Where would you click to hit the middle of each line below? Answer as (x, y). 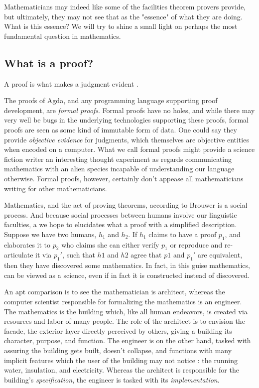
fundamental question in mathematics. (63, 36)
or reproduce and (196, 244)
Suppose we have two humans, (50, 234)
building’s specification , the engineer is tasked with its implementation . (112, 379)
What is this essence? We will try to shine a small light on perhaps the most (121, 26)
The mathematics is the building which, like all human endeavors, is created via (126, 311)
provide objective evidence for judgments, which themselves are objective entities (127, 139)
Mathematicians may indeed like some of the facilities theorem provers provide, (125, 6)
